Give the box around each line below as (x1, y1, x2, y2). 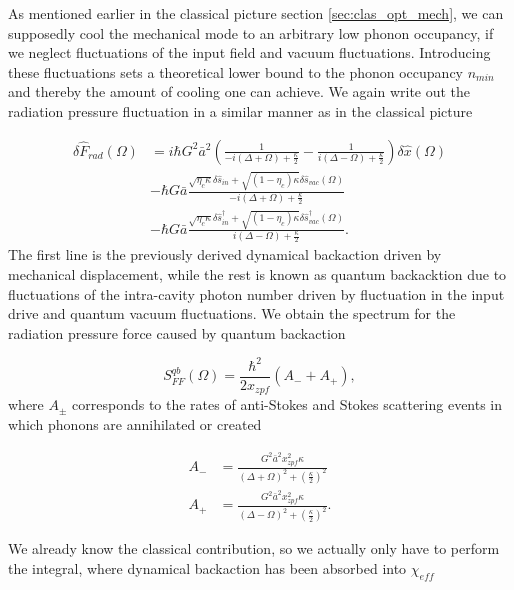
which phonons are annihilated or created (8, 414, 262, 435)
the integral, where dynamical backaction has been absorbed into (8, 557, 407, 578)
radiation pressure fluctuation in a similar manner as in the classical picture (8, 100, 473, 121)
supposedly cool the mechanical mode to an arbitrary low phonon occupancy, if (8, 22, 494, 43)
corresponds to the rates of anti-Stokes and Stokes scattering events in (72, 394, 503, 415)
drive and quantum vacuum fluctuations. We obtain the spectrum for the (8, 303, 456, 324)
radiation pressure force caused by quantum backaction (8, 322, 346, 343)
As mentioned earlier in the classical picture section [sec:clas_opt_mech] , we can (8, 3, 504, 23)
